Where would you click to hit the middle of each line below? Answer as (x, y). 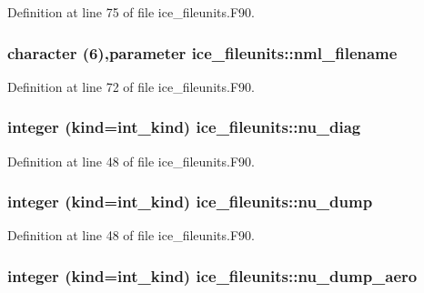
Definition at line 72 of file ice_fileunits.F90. (131, 86)
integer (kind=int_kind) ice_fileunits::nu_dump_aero (212, 275)
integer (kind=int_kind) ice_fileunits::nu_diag (184, 127)
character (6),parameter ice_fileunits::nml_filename (202, 52)
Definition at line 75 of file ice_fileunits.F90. (131, 12)
